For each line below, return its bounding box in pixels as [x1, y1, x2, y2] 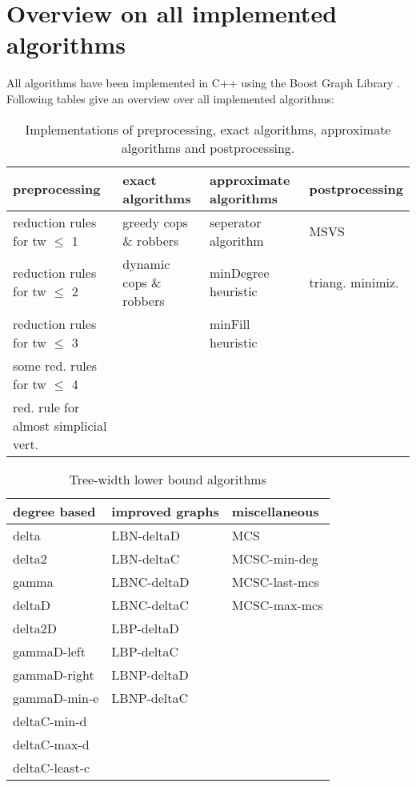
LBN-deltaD [111, 525, 180, 544]
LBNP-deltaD [111, 665, 189, 684]
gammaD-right [13, 665, 94, 684]
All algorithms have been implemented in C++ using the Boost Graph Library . [6, 74, 401, 91]
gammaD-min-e [13, 688, 99, 707]
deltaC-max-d [13, 734, 90, 753]
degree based [13, 501, 96, 520]
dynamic [122, 254, 170, 273]
